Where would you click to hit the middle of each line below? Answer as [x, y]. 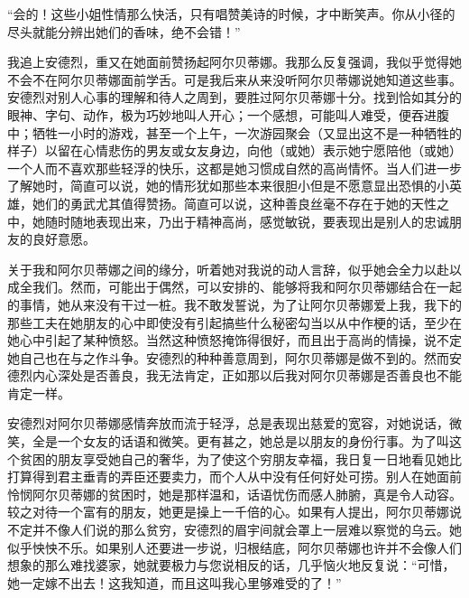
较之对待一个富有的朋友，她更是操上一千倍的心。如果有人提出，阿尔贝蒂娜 [228, 512]
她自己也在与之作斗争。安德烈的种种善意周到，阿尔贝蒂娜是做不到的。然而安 [234, 357]
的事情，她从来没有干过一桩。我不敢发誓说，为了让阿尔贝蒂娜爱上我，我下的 [234, 304]
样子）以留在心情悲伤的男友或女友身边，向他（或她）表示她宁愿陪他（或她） [234, 150]
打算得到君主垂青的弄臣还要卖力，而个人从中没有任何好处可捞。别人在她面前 [234, 477]
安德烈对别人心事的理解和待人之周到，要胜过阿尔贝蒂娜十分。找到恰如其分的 [234, 97]
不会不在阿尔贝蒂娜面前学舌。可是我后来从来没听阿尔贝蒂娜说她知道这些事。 [234, 79]
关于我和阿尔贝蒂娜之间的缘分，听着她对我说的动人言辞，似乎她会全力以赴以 [234, 269]
